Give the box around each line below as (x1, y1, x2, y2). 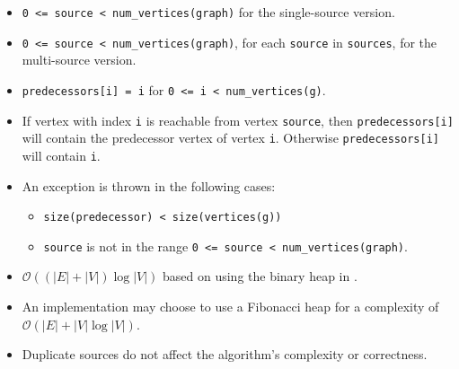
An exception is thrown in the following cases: (22, 176, 276, 195)
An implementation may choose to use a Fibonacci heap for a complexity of (22, 297, 439, 316)
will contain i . (22, 145, 101, 164)
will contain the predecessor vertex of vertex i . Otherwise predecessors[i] (22, 128, 439, 147)
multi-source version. (22, 50, 137, 69)
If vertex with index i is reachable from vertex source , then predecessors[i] (22, 110, 454, 129)
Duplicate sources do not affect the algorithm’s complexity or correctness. (22, 345, 428, 364)
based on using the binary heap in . (163, 267, 357, 286)
